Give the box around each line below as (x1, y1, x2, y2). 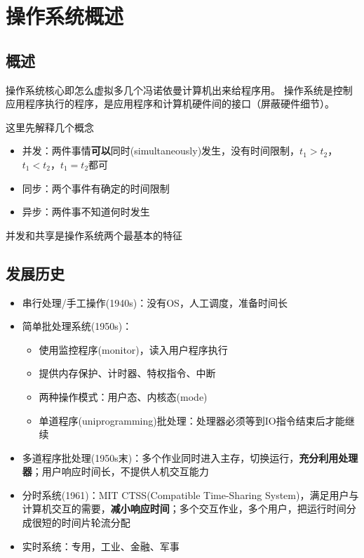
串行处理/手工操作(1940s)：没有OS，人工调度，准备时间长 (22, 295, 288, 310)
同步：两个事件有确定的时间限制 (22, 180, 170, 195)
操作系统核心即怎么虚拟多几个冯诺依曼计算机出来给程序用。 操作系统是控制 (6, 82, 353, 97)
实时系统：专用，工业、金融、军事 (22, 538, 180, 553)
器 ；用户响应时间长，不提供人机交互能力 (22, 464, 209, 479)
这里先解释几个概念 (6, 119, 94, 134)
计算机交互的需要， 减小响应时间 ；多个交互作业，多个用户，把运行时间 (22, 501, 346, 516)
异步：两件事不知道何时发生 (22, 204, 150, 219)
